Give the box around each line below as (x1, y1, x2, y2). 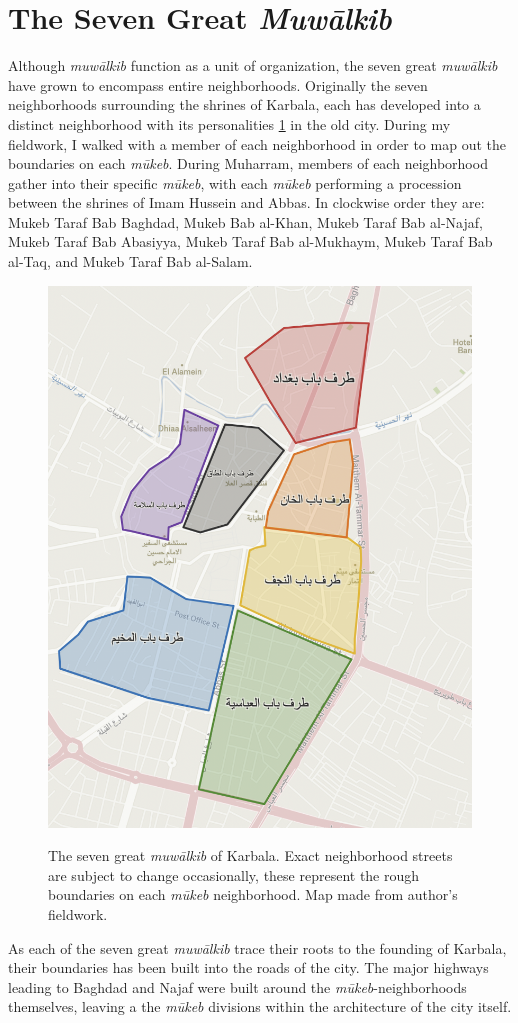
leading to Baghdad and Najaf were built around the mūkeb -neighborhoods (8, 976, 467, 997)
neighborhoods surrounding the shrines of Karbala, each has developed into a (8, 94, 481, 115)
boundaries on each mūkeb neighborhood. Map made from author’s (48, 884, 458, 905)
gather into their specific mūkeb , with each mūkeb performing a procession (8, 172, 462, 193)
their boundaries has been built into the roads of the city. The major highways (8, 957, 489, 978)
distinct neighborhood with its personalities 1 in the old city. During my (8, 113, 451, 134)
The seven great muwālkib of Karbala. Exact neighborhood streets (48, 845, 453, 866)
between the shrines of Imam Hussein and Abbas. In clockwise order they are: (8, 192, 485, 213)
